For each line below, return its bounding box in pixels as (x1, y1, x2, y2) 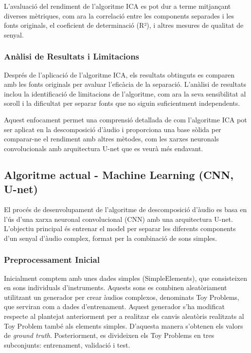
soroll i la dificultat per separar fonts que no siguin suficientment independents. (4, 98, 240, 108)
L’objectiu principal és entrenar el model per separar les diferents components (4, 223, 236, 234)
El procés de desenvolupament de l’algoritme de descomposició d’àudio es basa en (4, 204, 247, 214)
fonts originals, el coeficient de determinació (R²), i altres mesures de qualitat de (4, 20, 244, 30)
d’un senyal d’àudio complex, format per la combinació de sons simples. (4, 233, 217, 243)
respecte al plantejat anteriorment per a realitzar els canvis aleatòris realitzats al (4, 311, 244, 321)
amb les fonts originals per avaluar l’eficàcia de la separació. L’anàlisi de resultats (4, 79, 246, 89)
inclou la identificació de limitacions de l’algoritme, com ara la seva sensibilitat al (4, 88, 246, 98)
